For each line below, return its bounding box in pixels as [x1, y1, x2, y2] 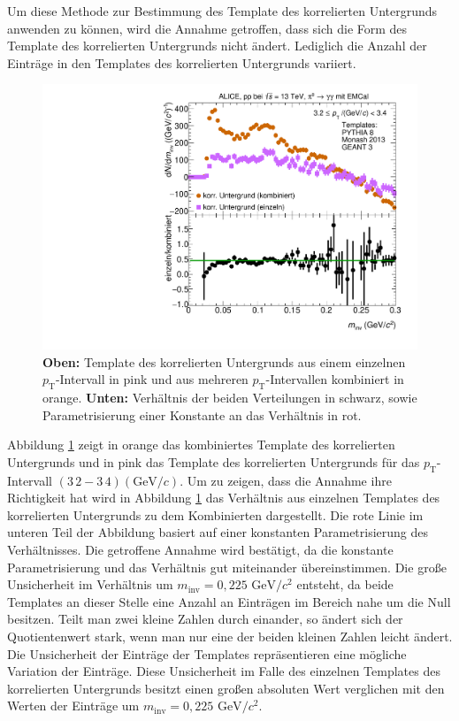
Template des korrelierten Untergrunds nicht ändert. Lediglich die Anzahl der [7, 36, 427, 55]
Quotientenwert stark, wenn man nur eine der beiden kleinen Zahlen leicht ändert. [7, 626, 453, 645]
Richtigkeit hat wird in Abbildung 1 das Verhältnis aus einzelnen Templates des [7, 488, 440, 507]
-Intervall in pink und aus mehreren [55, 370, 249, 388]
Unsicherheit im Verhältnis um [7, 575, 173, 594]
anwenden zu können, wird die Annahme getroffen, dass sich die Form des [7, 19, 408, 37]
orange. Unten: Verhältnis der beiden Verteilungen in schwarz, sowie [42, 388, 417, 407]
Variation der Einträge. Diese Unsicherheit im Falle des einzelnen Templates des [7, 662, 440, 680]
